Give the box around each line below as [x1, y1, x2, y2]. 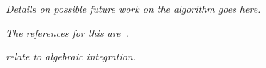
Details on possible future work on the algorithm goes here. [6, 1, 261, 16]
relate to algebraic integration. [6, 49, 137, 64]
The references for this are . [6, 25, 129, 40]
